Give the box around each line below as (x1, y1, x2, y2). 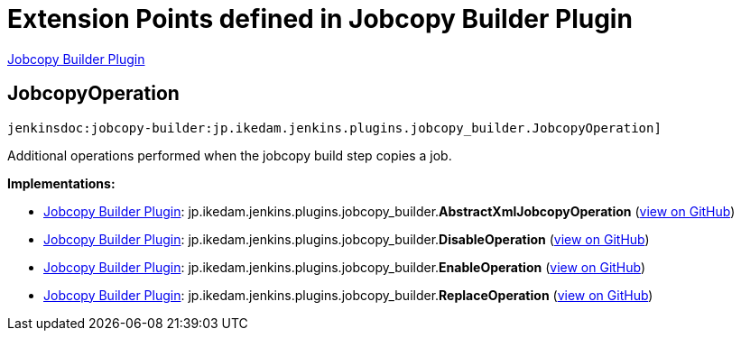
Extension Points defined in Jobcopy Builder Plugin (7, 4, 633, 34)
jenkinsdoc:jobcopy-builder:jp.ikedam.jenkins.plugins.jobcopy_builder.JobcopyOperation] (7, 120, 662, 135)
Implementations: (7, 175, 116, 191)
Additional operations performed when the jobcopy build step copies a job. (7, 147, 452, 163)
